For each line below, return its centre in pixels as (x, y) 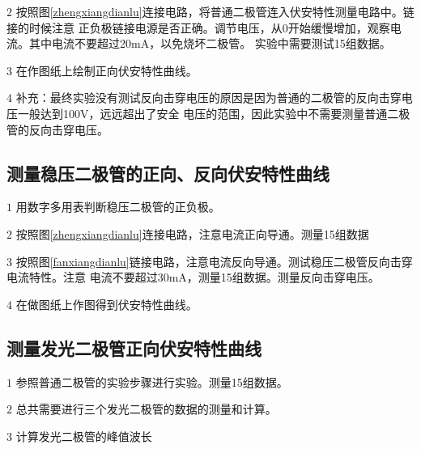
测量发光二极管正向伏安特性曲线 (134, 347)
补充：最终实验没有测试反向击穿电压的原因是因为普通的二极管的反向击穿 (208, 97)
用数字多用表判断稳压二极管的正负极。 (118, 207)
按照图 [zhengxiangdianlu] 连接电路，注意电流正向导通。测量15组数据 (192, 233)
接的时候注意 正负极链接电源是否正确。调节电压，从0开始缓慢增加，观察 (198, 27)
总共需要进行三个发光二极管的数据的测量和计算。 (146, 409)
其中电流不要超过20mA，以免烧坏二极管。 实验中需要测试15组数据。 (210, 43)
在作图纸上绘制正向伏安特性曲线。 (106, 70)
